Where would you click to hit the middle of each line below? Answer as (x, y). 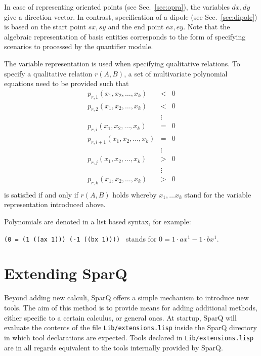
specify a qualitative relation (48, 73)
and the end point (136, 27)
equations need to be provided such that (67, 83)
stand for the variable (218, 194)
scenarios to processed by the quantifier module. (79, 46)
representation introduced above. (55, 204)
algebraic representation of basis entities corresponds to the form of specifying (125, 36)
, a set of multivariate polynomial (176, 73)
